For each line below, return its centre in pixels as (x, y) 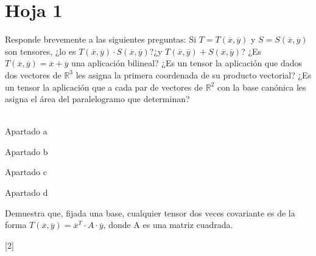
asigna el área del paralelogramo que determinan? (97, 99)
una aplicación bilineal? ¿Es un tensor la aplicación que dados (187, 63)
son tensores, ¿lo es (40, 51)
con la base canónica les (262, 87)
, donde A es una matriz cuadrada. (168, 225)
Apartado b (26, 151)
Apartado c (26, 172)
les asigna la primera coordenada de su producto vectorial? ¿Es (194, 74)
